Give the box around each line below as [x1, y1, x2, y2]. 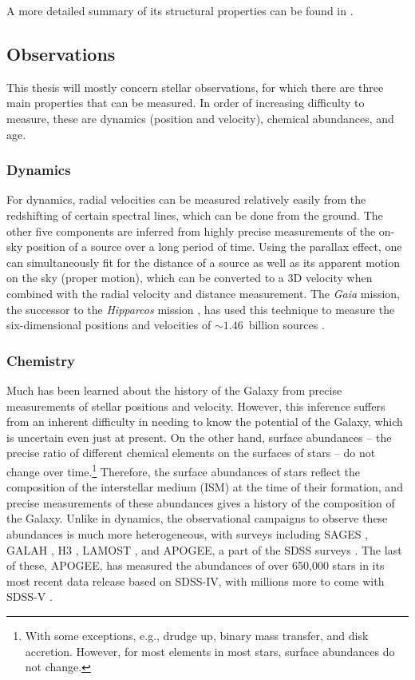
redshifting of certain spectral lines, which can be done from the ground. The [6, 206, 383, 223]
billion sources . [248, 316, 325, 333]
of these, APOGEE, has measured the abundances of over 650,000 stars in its [6, 557, 385, 574]
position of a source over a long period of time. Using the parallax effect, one [26, 238, 402, 255]
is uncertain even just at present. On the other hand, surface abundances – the [6, 428, 392, 445]
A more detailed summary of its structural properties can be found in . [6, 2, 354, 18]
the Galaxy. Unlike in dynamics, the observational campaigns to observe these [6, 510, 388, 527]
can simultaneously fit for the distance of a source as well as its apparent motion [6, 253, 400, 270]
